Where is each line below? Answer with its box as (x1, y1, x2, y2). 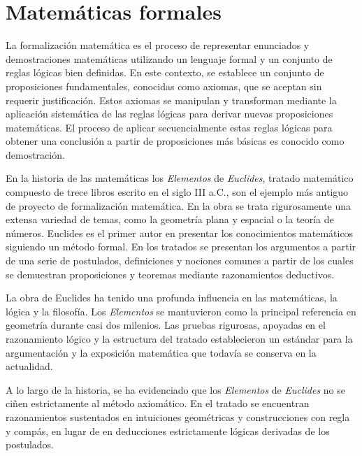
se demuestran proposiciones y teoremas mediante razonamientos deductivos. (6, 266, 335, 281)
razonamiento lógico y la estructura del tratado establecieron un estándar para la (6, 332, 353, 345)
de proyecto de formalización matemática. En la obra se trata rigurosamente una (6, 198, 352, 213)
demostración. (6, 147, 65, 162)
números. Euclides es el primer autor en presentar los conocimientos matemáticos (6, 225, 354, 240)
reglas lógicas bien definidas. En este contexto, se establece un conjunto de (6, 65, 324, 80)
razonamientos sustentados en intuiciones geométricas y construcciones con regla (6, 409, 350, 424)
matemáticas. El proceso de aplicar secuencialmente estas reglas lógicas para (6, 120, 333, 134)
